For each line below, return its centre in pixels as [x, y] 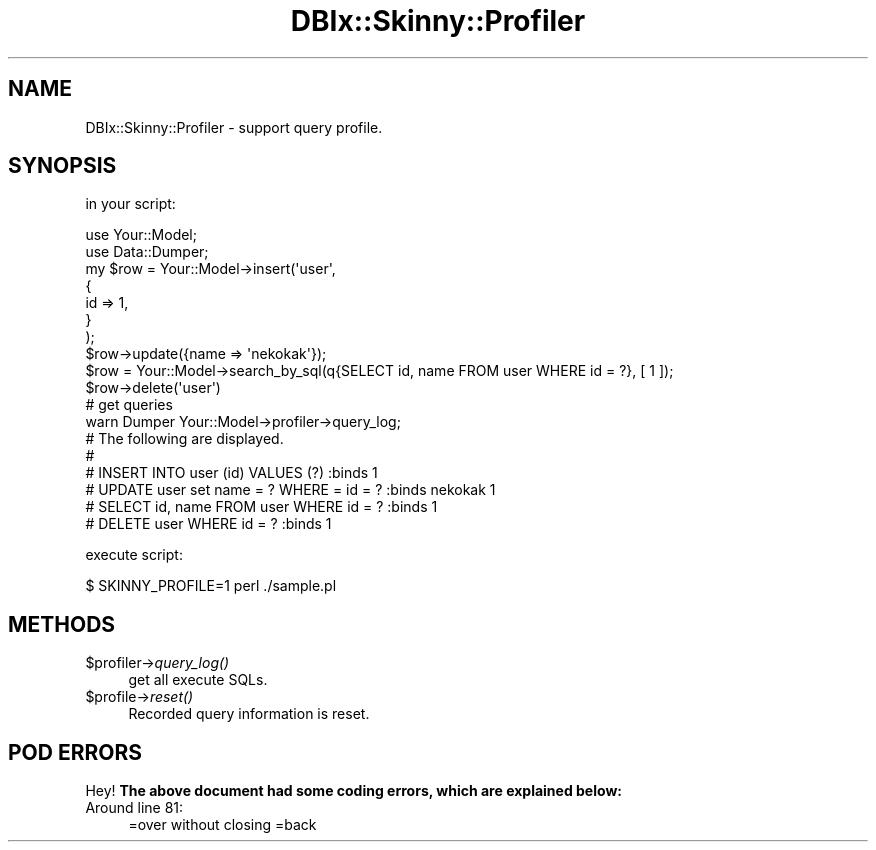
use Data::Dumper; [147, 252]
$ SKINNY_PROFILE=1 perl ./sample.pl [211, 586]
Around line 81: [134, 808]
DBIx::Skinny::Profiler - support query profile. [234, 127]
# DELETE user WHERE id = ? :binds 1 [208, 524]
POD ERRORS [75, 752]
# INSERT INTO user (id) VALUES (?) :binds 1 [231, 473]
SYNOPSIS [62, 166]
